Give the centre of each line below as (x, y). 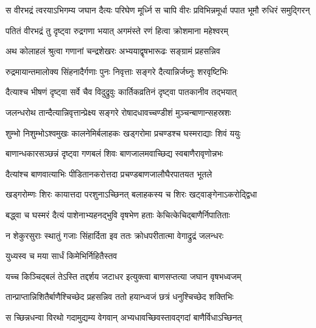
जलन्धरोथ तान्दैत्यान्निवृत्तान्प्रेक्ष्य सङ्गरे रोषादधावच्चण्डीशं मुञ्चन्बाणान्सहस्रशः (118, 112)
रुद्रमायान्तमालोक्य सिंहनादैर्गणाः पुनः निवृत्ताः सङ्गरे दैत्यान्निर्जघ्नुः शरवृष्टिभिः (117, 71)
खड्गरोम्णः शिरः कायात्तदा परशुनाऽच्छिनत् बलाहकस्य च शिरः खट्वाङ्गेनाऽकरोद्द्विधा (131, 194)
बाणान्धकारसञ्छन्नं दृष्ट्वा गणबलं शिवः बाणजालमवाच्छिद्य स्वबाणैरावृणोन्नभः (114, 153)
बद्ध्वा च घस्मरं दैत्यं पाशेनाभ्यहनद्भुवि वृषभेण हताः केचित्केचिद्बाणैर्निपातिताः (118, 214)
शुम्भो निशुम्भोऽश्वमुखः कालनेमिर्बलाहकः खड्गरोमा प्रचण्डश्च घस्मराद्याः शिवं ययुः (123, 133)
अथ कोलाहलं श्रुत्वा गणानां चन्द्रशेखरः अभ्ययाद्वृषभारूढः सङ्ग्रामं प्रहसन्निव (113, 51)
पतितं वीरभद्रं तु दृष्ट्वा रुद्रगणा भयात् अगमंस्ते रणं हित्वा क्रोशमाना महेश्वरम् (117, 30)
